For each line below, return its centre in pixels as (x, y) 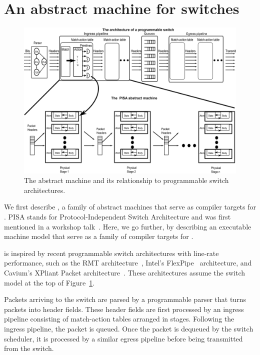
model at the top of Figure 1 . (49, 282)
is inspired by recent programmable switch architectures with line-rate (111, 253)
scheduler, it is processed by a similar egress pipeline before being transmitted (123, 338)
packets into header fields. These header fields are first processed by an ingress (124, 309)
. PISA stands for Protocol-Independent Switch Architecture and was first (117, 216)
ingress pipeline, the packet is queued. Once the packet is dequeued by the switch (129, 328)
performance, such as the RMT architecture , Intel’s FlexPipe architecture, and (128, 263)
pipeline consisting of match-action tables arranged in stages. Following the (119, 319)
